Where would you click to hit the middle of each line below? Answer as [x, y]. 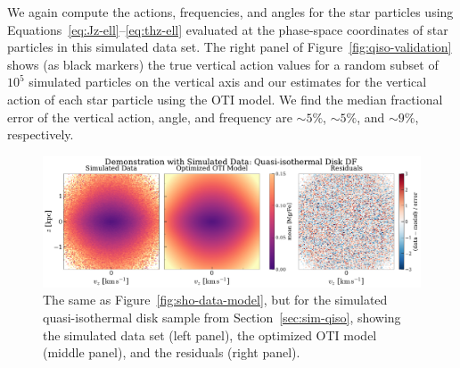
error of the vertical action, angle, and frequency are [150, 117]
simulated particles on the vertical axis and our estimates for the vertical [228, 82]
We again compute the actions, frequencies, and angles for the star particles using [230, 12]
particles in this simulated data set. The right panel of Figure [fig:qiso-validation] [230, 47]
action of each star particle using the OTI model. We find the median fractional [225, 99]
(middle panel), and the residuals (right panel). [172, 352]
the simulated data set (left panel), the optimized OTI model [210, 335]
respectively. [41, 134]
